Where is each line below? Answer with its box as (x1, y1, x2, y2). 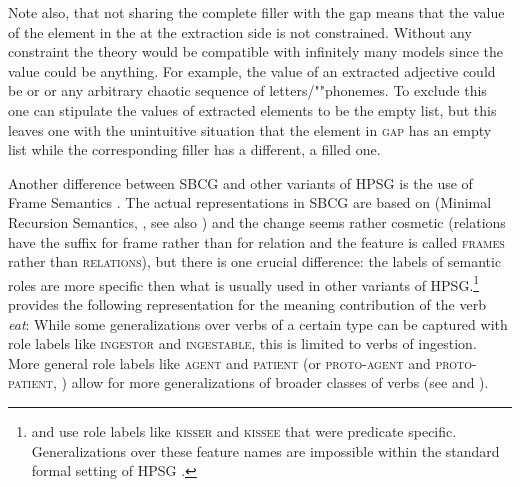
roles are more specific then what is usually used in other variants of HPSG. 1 (8, 271, 480, 295)
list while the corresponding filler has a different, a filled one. (8, 139, 381, 160)
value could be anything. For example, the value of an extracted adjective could (8, 60, 496, 81)
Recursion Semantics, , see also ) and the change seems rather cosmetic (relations (8, 211, 506, 232)
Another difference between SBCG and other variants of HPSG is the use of (8, 172, 473, 193)
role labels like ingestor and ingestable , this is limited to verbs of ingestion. (8, 333, 477, 354)
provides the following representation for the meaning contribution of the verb (8, 293, 486, 314)
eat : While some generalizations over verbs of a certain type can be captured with (8, 313, 508, 334)
